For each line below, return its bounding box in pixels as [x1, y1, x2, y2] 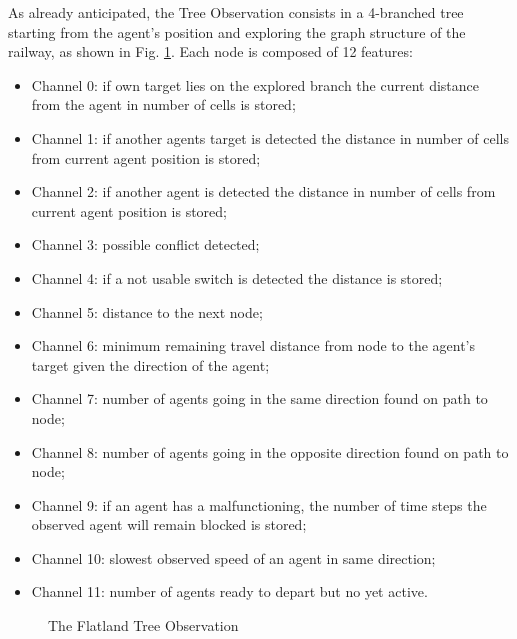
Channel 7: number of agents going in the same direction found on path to [31, 388, 488, 409]
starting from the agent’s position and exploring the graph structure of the [8, 21, 466, 42]
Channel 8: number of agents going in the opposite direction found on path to [31, 441, 509, 462]
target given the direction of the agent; [31, 354, 270, 375]
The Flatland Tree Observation [48, 615, 239, 636]
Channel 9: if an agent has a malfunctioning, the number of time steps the [31, 494, 487, 515]
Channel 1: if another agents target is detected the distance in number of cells [31, 127, 509, 148]
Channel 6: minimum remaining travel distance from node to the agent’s [31, 335, 476, 356]
